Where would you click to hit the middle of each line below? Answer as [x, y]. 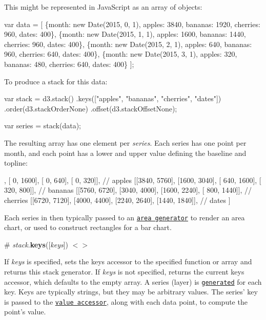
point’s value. [25, 312]
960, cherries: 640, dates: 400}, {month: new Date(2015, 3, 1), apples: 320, [121, 54]
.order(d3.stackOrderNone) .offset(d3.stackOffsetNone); [91, 108]
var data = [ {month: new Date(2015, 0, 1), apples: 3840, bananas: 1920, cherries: [132, 24]
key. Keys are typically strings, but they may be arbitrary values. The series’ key [131, 292]
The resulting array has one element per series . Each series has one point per [125, 142]
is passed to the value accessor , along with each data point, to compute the [126, 301]
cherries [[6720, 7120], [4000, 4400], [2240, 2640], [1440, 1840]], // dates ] [117, 200]
